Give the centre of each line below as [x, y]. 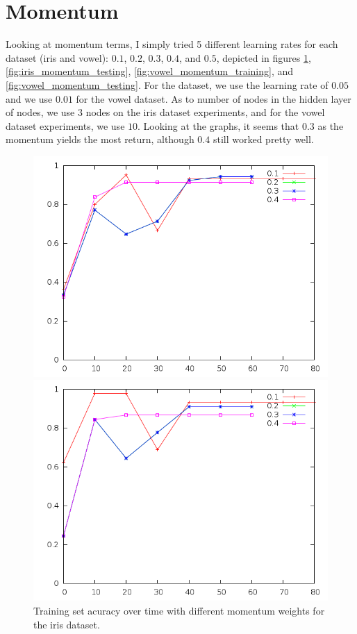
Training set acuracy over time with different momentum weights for [179, 611]
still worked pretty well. [263, 139]
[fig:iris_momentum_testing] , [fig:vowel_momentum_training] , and [150, 71]
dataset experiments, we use [65, 125]
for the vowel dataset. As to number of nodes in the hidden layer [214, 98]
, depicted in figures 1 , [264, 57]
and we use [29, 98]
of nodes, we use [40, 112]
